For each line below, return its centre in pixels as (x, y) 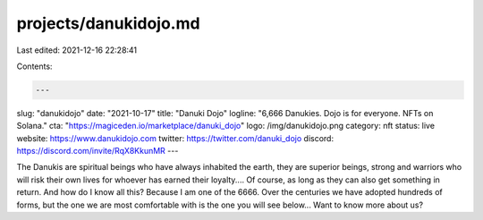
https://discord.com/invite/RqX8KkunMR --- (97, 151)
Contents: (34, 66)
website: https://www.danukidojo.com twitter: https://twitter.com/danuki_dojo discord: (175, 138)
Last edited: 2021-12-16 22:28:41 (77, 50)
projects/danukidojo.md (108, 23)
